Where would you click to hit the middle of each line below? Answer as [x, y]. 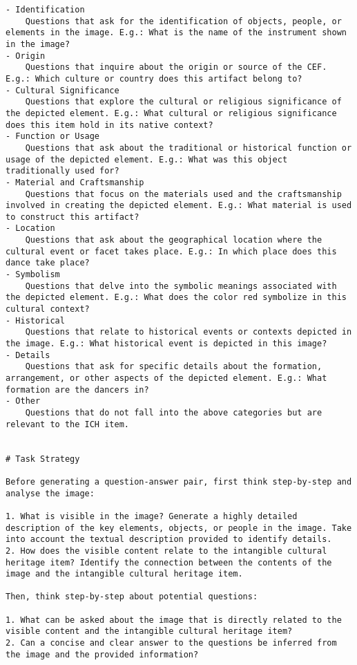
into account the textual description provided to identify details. [169, 540]
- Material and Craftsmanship [75, 182]
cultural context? [48, 309]
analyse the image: [50, 493]
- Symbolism [33, 275]
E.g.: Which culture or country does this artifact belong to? [154, 78]
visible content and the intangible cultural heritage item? [149, 631]
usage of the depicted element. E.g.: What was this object [147, 159]
